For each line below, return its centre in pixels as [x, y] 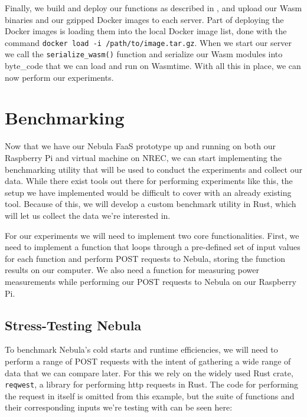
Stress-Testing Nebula [73, 325]
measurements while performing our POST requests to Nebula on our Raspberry [151, 281]
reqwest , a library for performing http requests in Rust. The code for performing [152, 384]
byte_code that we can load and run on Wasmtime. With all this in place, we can [153, 66]
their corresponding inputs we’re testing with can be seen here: [119, 407]
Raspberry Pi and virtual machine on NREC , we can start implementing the [143, 157]
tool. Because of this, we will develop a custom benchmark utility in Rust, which [151, 204]
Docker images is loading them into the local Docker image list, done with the [146, 31]
